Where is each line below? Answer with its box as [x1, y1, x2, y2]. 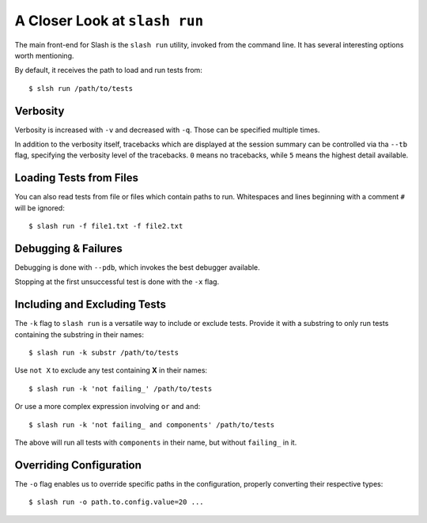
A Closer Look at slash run [14, 12, 204, 29]
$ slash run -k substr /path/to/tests [28, 348, 179, 358]
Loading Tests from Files [14, 171, 138, 185]
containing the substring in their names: [14, 329, 144, 339]
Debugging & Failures [14, 241, 123, 255]
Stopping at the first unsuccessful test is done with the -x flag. [14, 277, 220, 286]
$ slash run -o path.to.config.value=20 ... [28, 498, 205, 506]
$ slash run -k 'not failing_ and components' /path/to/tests [28, 420, 275, 429]
